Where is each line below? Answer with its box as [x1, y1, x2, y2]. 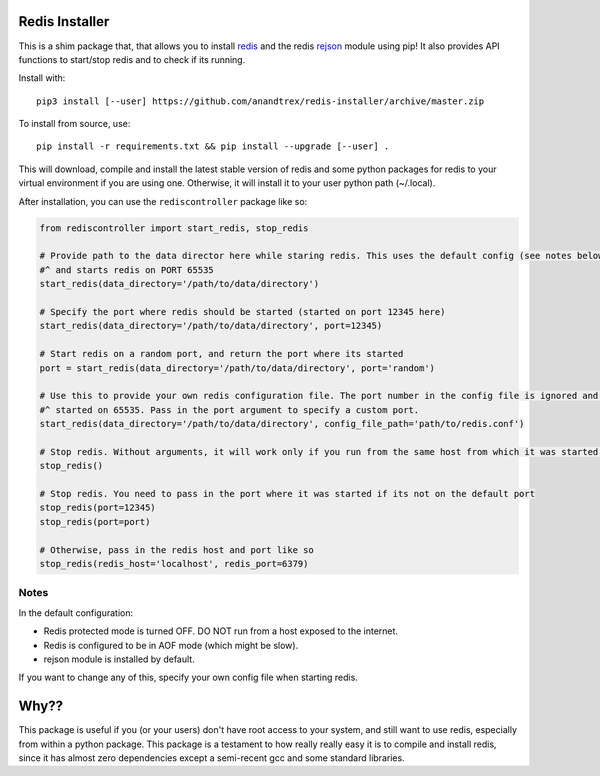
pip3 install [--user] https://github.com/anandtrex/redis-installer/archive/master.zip [36, 95, 485, 107]
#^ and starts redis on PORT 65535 [39, 264, 214, 275]
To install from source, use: [18, 118, 131, 130]
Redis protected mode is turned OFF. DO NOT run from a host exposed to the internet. [43, 625, 399, 637]
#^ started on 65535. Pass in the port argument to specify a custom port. [39, 404, 420, 415]
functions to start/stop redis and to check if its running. [18, 53, 246, 65]
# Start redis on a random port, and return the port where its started [39, 348, 404, 360]
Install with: [18, 72, 66, 84]
